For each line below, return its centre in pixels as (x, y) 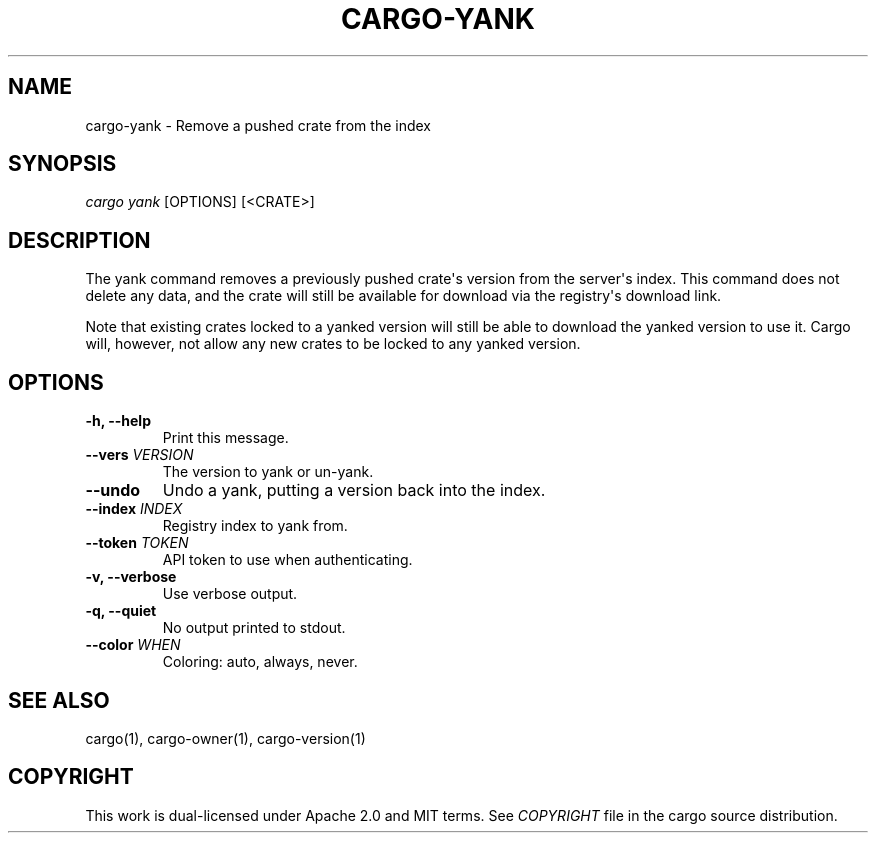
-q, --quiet (121, 611)
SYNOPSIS (62, 164)
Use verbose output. (230, 594)
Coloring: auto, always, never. (260, 662)
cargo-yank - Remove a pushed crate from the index (258, 125)
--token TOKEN (137, 543)
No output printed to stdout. (254, 628)
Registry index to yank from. (255, 526)
